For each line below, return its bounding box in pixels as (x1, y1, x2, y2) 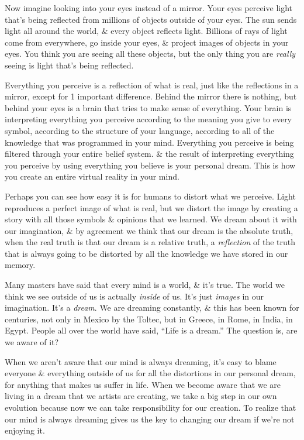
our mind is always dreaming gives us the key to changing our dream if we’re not (5, 412, 295, 425)
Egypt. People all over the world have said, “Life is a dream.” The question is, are (5, 324, 298, 336)
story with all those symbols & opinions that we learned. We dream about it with (5, 213, 297, 225)
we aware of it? (5, 336, 59, 348)
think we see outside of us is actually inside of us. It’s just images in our (5, 290, 264, 302)
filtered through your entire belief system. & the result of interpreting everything (5, 147, 294, 160)
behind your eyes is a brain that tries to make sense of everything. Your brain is (5, 101, 292, 114)
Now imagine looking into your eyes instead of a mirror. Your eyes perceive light (5, 2, 292, 13)
